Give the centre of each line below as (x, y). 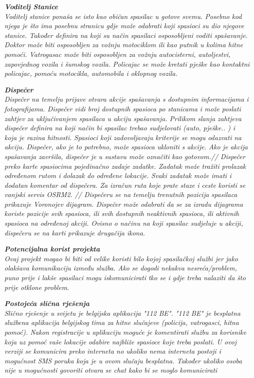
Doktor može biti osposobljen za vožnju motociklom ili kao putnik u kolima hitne (124, 45)
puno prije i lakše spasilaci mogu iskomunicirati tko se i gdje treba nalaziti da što (125, 278)
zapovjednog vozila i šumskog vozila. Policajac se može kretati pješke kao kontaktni (127, 63)
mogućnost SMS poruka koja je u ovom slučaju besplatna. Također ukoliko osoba (123, 360)
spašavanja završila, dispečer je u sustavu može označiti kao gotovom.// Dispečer (125, 156)
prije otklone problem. (37, 287)
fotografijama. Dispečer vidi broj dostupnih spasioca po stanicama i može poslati (123, 108)
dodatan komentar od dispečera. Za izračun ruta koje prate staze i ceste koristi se (125, 185)
